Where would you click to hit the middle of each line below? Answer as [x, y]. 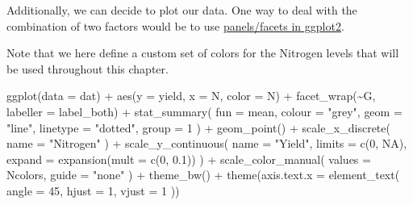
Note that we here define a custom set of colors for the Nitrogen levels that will [203, 53]
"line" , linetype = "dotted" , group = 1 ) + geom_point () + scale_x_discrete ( [198, 127]
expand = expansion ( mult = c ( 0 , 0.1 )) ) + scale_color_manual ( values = [189, 159]
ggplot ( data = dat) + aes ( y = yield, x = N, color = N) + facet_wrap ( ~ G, [191, 96]
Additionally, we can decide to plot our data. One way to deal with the [182, 10]
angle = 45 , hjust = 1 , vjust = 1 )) [93, 190]
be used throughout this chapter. [88, 68]
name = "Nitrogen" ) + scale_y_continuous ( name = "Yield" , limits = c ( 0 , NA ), [207, 143]
